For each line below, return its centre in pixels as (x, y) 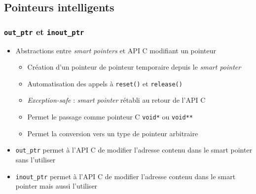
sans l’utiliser (36, 159)
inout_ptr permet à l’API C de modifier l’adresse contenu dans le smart (126, 176)
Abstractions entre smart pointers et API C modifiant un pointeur (116, 50)
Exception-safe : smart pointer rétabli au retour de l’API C (116, 100)
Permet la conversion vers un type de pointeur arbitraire (113, 133)
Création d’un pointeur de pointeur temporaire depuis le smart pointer (134, 67)
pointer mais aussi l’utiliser (56, 186)
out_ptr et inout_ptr (44, 31)
